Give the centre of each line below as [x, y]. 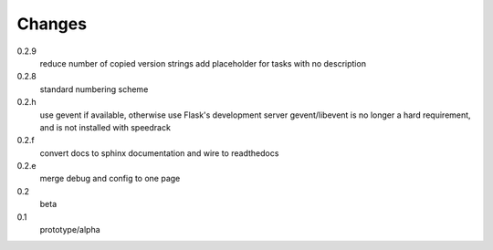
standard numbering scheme [94, 89]
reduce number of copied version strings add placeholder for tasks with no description [203, 63]
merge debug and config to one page [110, 179]
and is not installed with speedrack [105, 127]
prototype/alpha [70, 230]
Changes [52, 24]
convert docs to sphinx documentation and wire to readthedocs [159, 153]
